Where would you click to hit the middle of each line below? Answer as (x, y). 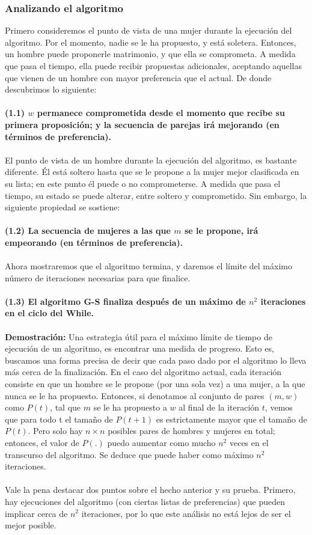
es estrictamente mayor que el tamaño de (231, 419)
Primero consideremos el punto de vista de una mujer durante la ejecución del (148, 30)
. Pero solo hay (55, 431)
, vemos (279, 407)
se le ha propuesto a (130, 407)
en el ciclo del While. (50, 313)
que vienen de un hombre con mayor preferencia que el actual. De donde (138, 77)
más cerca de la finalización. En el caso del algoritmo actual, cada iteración (143, 372)
